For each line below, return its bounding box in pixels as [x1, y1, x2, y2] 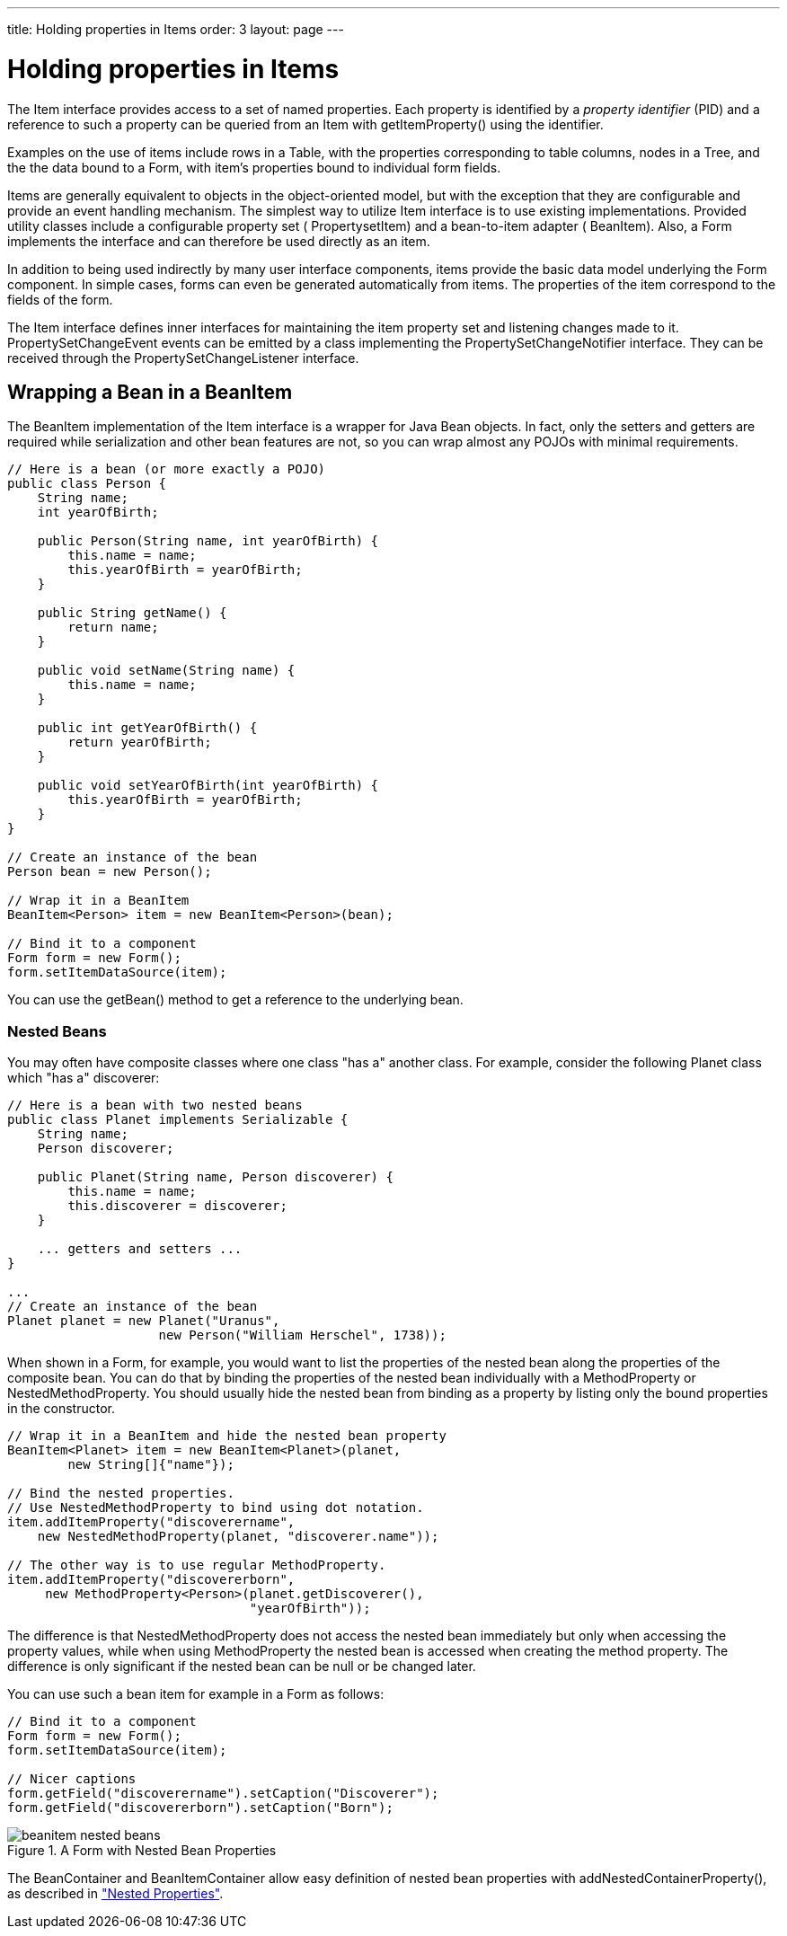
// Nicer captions [7, 1772, 137, 1787]
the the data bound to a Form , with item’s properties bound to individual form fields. [7, 159, 501, 175]
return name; [67, 620, 159, 635]
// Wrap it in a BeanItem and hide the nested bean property [7, 1428, 447, 1444]
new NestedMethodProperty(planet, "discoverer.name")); [37, 1529, 439, 1544]
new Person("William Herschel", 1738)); [158, 1328, 447, 1343]
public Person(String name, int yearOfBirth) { [37, 534, 379, 549]
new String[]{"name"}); [67, 1457, 234, 1472]
